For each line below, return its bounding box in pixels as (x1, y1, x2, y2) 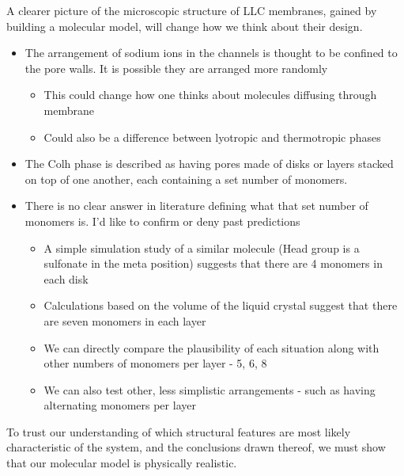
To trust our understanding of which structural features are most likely (6, 423, 351, 440)
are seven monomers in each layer (43, 312, 206, 329)
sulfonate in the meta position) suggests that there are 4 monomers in (43, 255, 383, 272)
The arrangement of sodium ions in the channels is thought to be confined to (25, 44, 398, 61)
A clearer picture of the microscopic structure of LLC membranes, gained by (6, 2, 377, 18)
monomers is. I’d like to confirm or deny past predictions (25, 212, 300, 229)
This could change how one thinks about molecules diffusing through (43, 86, 377, 103)
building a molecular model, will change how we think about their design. (6, 17, 363, 34)
